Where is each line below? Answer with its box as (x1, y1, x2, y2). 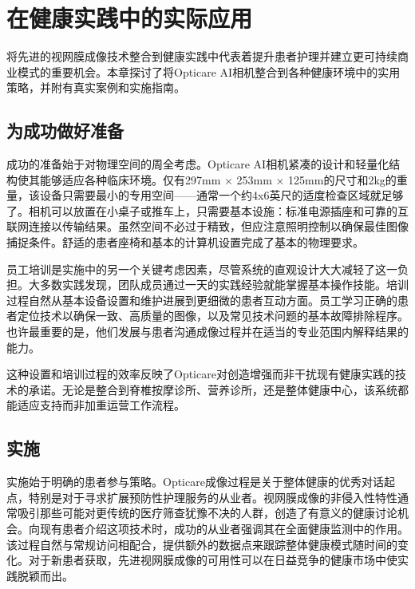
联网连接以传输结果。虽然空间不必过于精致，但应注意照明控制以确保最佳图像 (6, 218, 409, 235)
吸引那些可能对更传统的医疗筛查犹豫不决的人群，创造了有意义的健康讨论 (17, 504, 397, 521)
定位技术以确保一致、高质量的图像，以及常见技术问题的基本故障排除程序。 (17, 307, 409, 324)
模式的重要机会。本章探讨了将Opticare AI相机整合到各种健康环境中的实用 (17, 63, 401, 80)
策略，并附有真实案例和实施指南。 (6, 79, 185, 96)
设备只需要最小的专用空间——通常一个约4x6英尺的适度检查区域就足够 (39, 187, 404, 204)
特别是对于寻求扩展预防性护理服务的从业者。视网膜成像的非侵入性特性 (28, 488, 397, 505)
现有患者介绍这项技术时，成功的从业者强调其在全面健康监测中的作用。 (39, 520, 409, 536)
